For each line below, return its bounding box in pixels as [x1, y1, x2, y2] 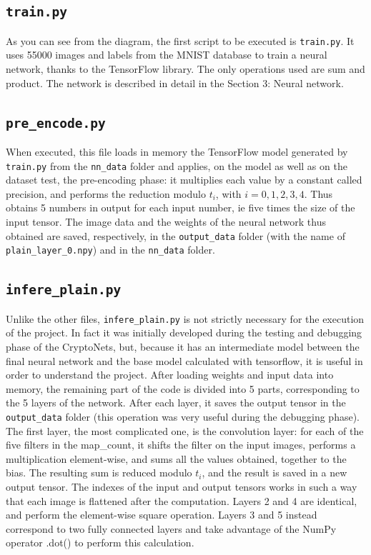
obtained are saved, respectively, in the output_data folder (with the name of [6, 228, 345, 243]
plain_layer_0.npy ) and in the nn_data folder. [6, 242, 215, 257]
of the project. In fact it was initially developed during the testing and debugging [6, 325, 362, 340]
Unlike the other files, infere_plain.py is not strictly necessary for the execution [6, 311, 365, 326]
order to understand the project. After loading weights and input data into [6, 367, 334, 382]
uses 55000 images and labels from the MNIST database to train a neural [6, 47, 327, 62]
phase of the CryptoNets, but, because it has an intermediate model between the [6, 339, 360, 354]
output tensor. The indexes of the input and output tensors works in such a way [6, 479, 357, 494]
